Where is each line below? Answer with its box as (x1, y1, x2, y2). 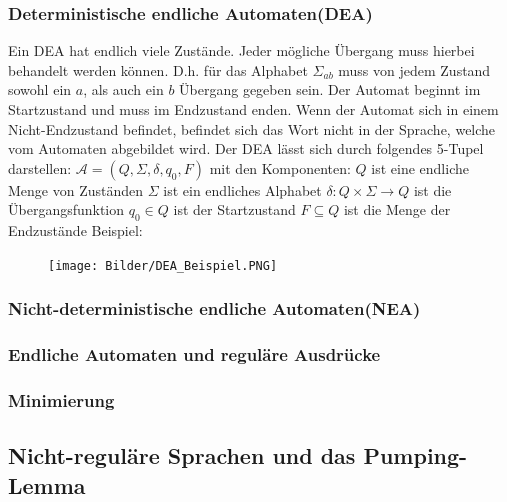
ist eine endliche (371, 157, 469, 178)
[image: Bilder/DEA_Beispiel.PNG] (48, 258, 278, 273)
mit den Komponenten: (209, 157, 351, 178)
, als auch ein (83, 79, 164, 100)
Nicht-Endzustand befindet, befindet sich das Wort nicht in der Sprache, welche (8, 118, 496, 139)
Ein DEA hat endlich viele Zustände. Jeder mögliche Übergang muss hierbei (8, 40, 475, 61)
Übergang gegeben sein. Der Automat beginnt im (179, 79, 481, 100)
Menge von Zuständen (8, 179, 144, 200)
